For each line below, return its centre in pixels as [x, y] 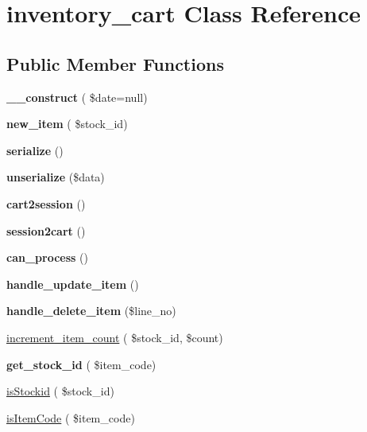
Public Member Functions [115, 63]
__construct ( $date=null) [77, 97]
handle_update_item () [73, 284]
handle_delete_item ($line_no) [91, 311]
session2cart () [46, 230]
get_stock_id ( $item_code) [81, 364]
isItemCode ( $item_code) [71, 417]
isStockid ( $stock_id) [60, 391]
